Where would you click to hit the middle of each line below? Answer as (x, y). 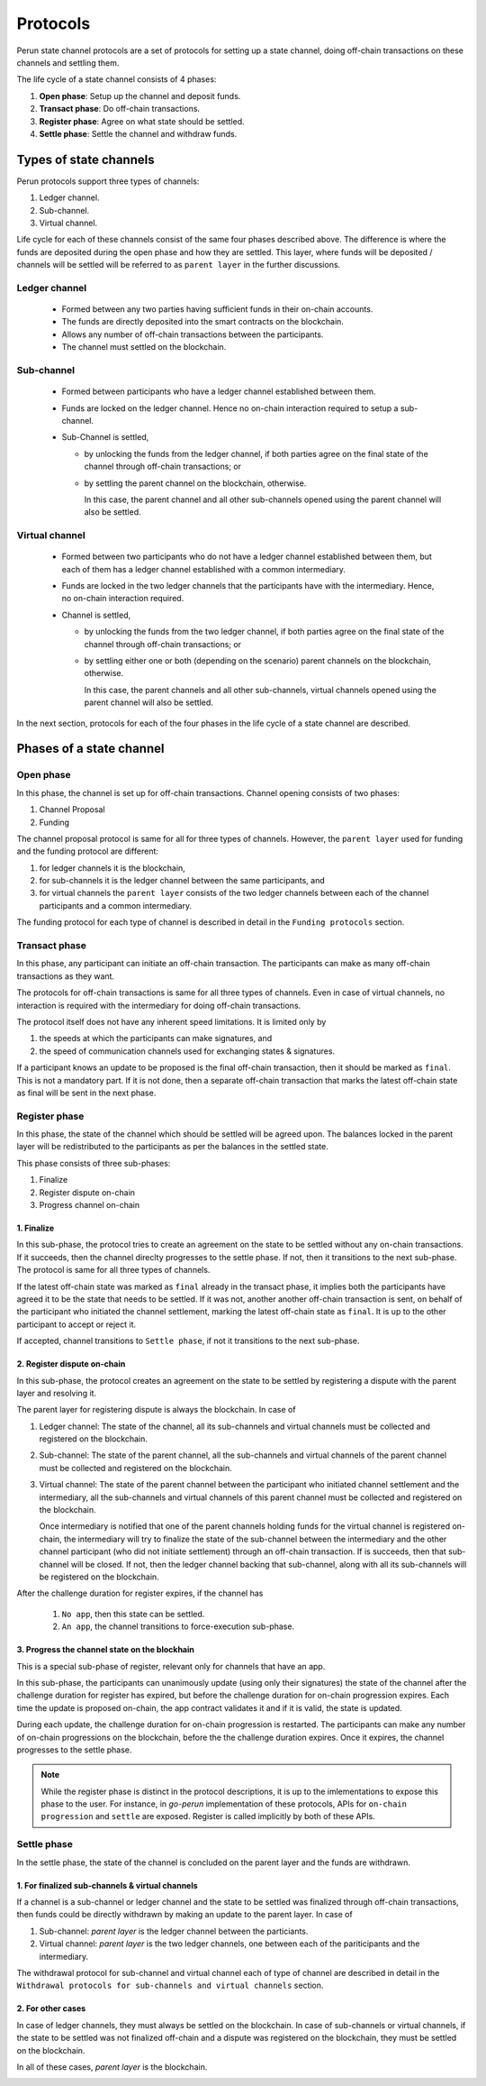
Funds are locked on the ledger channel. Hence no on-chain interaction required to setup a (230, 408)
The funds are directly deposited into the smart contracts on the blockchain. (202, 322)
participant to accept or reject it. (76, 1324)
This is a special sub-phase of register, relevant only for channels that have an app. (171, 1666)
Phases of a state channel (90, 749)
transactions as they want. (66, 976)
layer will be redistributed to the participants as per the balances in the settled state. (172, 1147)
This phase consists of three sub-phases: (94, 1163)
